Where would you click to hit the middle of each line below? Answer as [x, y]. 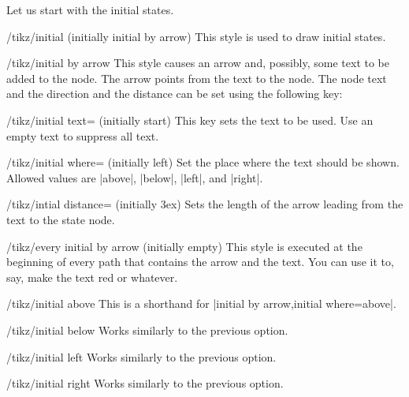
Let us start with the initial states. [90, 9]
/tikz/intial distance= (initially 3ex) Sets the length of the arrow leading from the [205, 204]
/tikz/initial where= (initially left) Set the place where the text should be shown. [203, 162]
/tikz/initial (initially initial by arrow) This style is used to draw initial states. [196, 36]
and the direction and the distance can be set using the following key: [175, 94]
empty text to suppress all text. [83, 135]
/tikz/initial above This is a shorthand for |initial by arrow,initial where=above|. [201, 303]
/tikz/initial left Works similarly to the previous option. [141, 356]
